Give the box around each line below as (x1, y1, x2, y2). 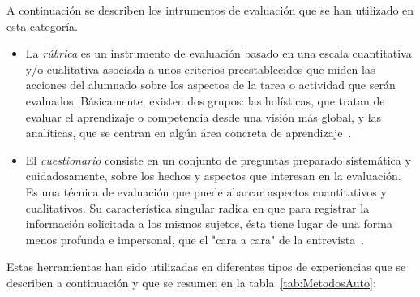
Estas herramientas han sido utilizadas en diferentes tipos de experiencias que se (6, 258, 406, 275)
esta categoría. (6, 17, 78, 34)
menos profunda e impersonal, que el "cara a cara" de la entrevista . (25, 230, 365, 247)
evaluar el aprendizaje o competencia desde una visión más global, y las (25, 108, 382, 125)
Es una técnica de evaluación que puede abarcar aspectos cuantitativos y (25, 183, 387, 200)
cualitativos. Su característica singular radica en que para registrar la (25, 199, 370, 216)
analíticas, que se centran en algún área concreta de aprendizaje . (25, 124, 352, 141)
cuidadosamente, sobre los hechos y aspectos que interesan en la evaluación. (25, 167, 401, 184)
